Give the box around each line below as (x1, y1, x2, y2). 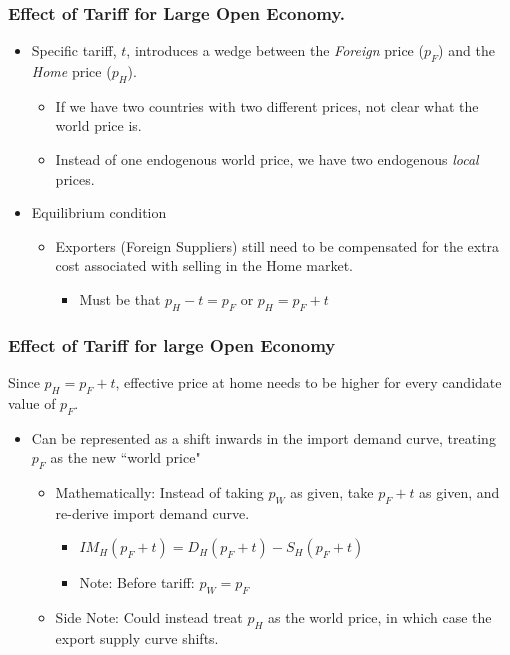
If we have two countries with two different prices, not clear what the (55, 95, 479, 116)
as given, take (290, 481, 374, 502)
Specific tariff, (31, 40, 117, 61)
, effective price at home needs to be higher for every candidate (115, 371, 502, 392)
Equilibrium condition (31, 202, 167, 223)
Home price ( (31, 61, 112, 82)
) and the (438, 40, 495, 61)
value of (8, 392, 56, 413)
